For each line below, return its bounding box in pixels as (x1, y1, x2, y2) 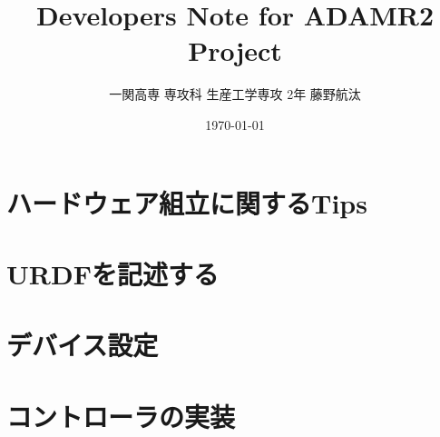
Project (188, 32, 282, 69)
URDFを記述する (6, 254, 219, 292)
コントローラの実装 (6, 397, 236, 434)
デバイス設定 (6, 326, 159, 363)
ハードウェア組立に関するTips (6, 184, 367, 221)
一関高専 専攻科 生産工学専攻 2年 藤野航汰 (109, 84, 361, 104)
